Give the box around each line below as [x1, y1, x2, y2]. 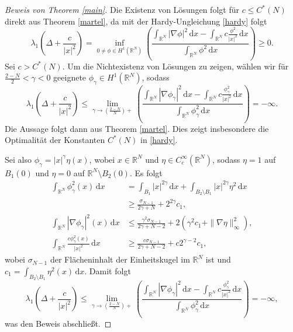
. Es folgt [129, 166, 163, 179]
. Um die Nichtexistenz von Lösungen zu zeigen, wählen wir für [62, 60, 289, 72]
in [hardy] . [140, 134, 178, 146]
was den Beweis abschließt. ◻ [5, 317, 112, 330]
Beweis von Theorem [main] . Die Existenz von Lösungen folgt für [5, 4, 239, 15]
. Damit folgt [84, 264, 131, 277]
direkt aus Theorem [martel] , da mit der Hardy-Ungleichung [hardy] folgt [5, 15, 267, 27]
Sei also [5, 153, 32, 165]
